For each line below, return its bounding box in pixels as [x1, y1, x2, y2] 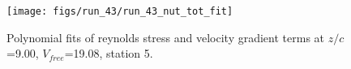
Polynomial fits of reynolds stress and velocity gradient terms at [6, 28, 325, 45]
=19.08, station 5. [64, 45, 153, 62]
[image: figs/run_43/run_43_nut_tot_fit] [6, 6, 233, 17]
